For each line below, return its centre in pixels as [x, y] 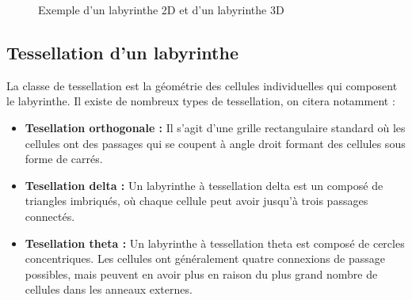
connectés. [50, 216]
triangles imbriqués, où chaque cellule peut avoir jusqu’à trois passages [196, 201]
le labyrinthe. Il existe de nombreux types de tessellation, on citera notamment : [201, 101]
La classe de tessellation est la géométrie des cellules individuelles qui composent [202, 85]
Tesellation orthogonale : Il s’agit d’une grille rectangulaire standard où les [215, 127]
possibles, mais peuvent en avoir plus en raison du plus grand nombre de [201, 273]
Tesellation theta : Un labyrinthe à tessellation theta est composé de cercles [215, 243]
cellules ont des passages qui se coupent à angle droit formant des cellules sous [215, 143]
